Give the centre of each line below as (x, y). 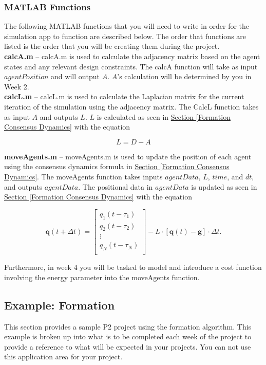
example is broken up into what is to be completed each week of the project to (128, 336)
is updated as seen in (224, 186)
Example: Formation (60, 305)
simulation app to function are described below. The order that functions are (125, 36)
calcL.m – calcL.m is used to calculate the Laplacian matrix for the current (124, 96)
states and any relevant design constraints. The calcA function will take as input (131, 66)
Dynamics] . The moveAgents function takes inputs (83, 176)
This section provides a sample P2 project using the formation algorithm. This (128, 326)
